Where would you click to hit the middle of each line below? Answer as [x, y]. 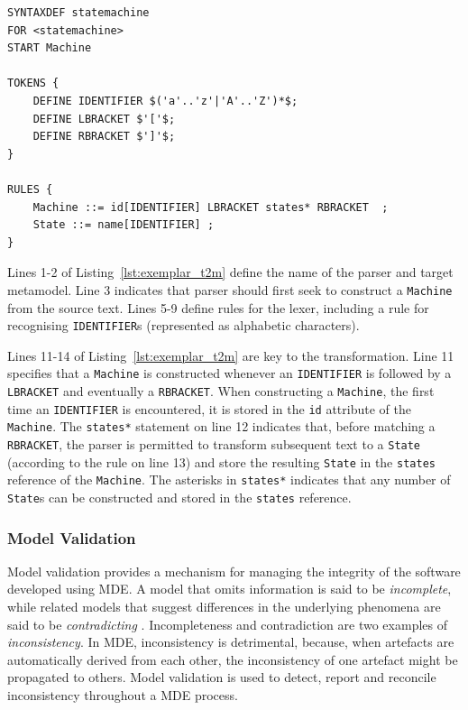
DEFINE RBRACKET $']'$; [104, 137]
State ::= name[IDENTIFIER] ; [124, 225]
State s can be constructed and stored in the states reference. [179, 497]
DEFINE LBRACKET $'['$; [104, 119]
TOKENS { [33, 83]
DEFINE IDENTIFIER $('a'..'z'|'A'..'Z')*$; [165, 101]
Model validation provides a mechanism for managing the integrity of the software [234, 571]
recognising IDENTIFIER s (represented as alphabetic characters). [184, 325]
